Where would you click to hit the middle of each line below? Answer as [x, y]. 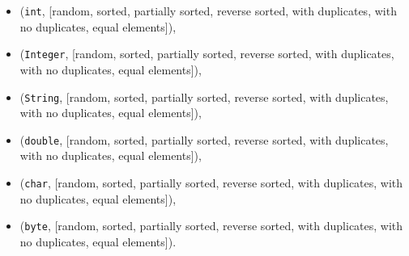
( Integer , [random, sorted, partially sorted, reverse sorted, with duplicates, [207, 54]
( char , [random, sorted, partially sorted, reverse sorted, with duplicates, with [211, 183]
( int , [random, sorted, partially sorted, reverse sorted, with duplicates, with [208, 10]
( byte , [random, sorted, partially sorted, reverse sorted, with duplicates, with [211, 226]
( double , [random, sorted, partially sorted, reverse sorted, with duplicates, [204, 139]
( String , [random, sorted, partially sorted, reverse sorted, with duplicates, [204, 97]
